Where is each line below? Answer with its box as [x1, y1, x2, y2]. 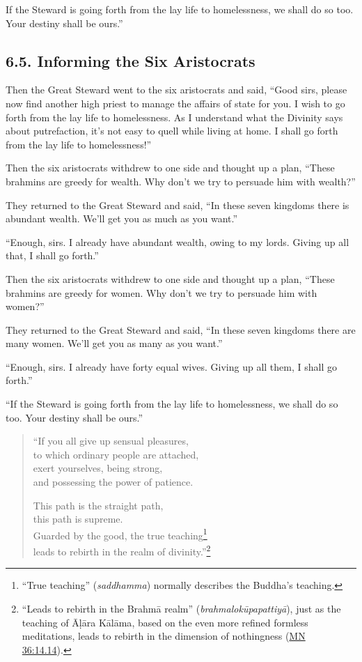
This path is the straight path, [33, 498, 164, 512]
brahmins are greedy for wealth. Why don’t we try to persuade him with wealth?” [6, 174, 356, 188]
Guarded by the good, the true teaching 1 [33, 525, 207, 542]
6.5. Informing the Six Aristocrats [6, 49, 255, 71]
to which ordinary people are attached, [33, 447, 199, 461]
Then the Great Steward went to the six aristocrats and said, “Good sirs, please [6, 82, 347, 97]
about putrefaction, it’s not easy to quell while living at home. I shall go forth [6, 123, 338, 138]
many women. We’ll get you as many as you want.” [6, 336, 223, 351]
